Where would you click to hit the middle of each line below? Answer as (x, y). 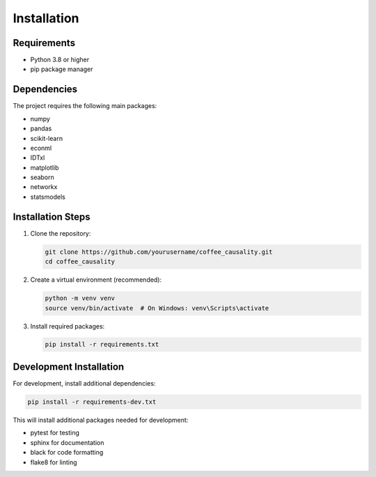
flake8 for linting (54, 462)
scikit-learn (46, 138)
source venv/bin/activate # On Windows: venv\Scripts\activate (157, 308)
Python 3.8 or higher (60, 60)
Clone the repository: (61, 233)
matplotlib (45, 167)
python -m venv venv (80, 298)
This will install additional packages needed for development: (101, 420)
